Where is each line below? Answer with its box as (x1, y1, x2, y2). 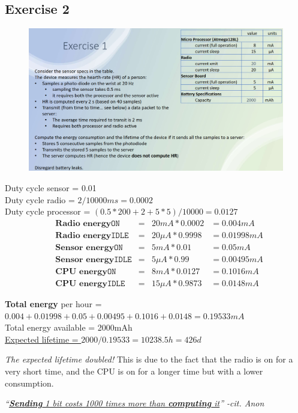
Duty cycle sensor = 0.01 (5, 182, 97, 194)
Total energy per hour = (5, 298, 102, 310)
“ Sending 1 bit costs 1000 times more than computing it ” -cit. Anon (5, 397, 264, 409)
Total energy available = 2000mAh (5, 321, 133, 334)
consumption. (5, 376, 54, 389)
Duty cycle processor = (5, 205, 91, 218)
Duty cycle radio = (5, 193, 75, 206)
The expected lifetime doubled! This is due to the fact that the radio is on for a (5, 353, 293, 366)
